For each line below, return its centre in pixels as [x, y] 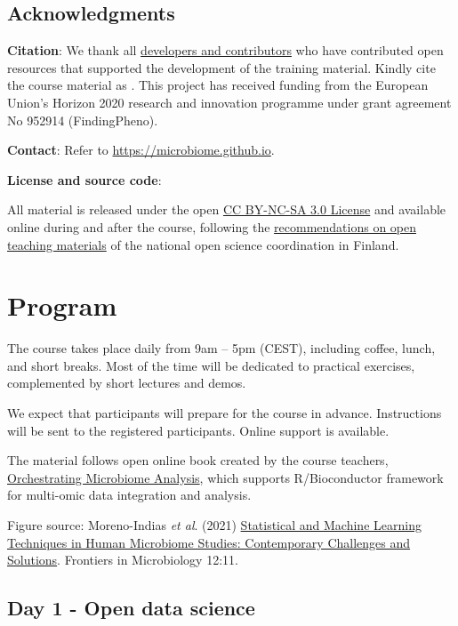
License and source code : [84, 179]
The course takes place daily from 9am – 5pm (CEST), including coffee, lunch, [221, 348]
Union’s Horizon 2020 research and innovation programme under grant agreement [229, 102]
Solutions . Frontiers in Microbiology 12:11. [123, 560]
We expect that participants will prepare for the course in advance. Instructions [225, 413]
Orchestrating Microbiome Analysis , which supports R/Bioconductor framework [225, 477]
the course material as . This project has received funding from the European [218, 85]
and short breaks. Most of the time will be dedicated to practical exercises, [211, 365]
